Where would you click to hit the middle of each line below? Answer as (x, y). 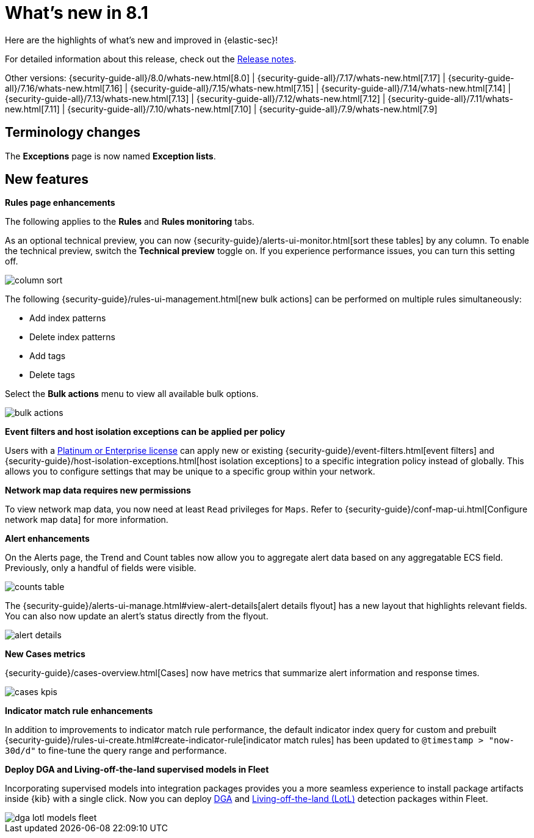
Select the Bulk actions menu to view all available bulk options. (132, 394)
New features (47, 180)
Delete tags (52, 375)
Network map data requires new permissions (98, 490)
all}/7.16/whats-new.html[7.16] (64, 88)
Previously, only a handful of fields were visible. (101, 568)
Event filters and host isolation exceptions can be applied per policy (145, 432)
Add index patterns (68, 318)
